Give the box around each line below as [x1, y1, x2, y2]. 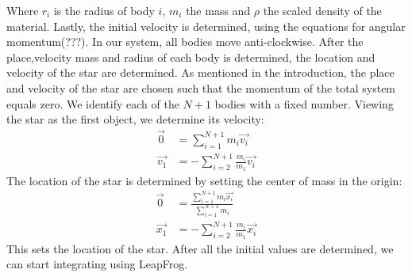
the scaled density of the [263, 2, 382, 18]
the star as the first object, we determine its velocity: [6, 111, 264, 127]
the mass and [186, 2, 251, 18]
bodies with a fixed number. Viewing [214, 95, 394, 112]
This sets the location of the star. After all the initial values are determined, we [6, 240, 394, 256]
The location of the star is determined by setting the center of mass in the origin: [6, 172, 402, 188]
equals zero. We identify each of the [6, 95, 179, 112]
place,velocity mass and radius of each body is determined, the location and [6, 48, 375, 65]
